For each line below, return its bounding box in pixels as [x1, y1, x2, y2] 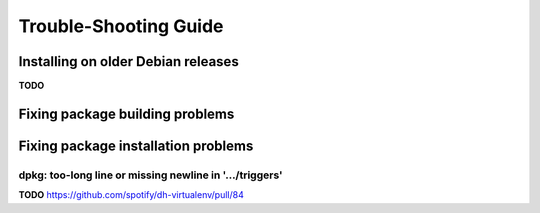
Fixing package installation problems [18, 137, 254, 154]
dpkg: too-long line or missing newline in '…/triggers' [18, 168, 283, 182]
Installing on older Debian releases [18, 53, 239, 70]
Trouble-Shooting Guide [18, 15, 224, 37]
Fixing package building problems [18, 105, 235, 122]
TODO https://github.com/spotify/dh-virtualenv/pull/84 [18, 189, 244, 201]
